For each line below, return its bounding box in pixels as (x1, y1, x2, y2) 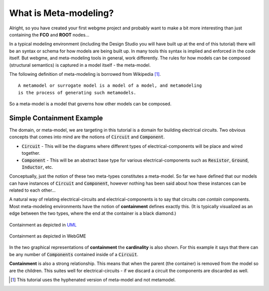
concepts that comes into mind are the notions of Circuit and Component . (9, 134, 165, 140)
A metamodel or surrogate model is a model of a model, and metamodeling (18, 83, 202, 88)
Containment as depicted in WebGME (9, 233, 87, 239)
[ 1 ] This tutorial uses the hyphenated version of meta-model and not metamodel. (10, 277, 176, 283)
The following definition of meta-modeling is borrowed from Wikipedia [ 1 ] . (9, 71, 161, 77)
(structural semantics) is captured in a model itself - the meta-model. (9, 62, 151, 68)
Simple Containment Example (9, 114, 103, 122)
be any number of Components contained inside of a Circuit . (9, 251, 138, 257)
